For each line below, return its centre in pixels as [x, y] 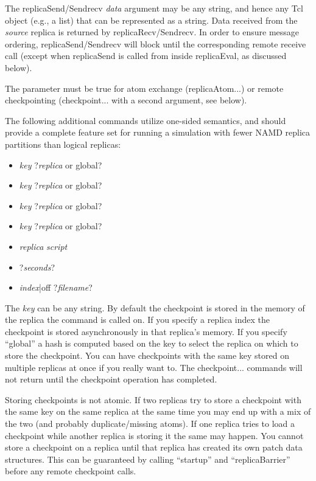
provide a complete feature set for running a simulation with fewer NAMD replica [158, 132]
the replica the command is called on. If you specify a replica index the [137, 320]
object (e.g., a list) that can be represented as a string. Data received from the [151, 20]
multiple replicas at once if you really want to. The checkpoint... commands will [154, 367]
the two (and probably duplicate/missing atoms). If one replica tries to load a [150, 424]
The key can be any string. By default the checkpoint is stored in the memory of [155, 307]
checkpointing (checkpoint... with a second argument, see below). [126, 100]
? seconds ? [37, 267]
